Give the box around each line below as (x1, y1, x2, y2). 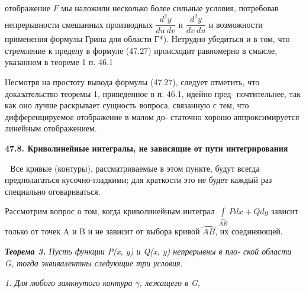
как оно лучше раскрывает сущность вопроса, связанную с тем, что (5, 99, 249, 111)
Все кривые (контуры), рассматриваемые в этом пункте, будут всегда (10, 162, 260, 174)
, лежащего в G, (139, 276, 201, 289)
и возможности (208, 18, 263, 30)
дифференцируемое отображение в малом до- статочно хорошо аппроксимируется (5, 110, 299, 123)
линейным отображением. (5, 122, 97, 134)
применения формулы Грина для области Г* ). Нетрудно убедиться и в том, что (5, 33, 290, 45)
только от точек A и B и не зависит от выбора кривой (5, 225, 200, 237)
